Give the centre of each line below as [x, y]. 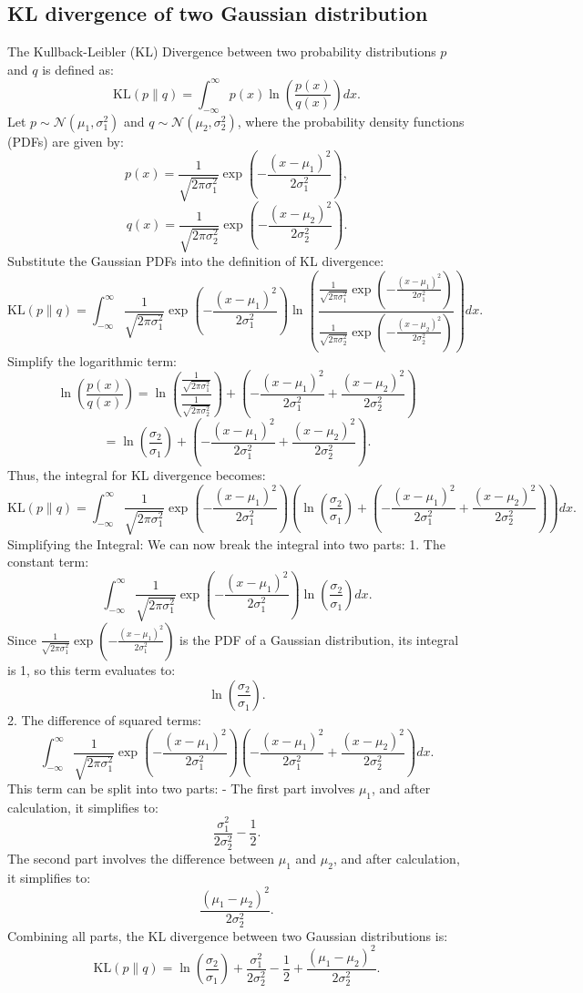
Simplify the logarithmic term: [92, 360]
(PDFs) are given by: [66, 141]
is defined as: [78, 69]
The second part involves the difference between [141, 858]
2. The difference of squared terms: [104, 719]
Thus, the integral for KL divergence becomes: [137, 475]
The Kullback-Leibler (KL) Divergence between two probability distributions [222, 51]
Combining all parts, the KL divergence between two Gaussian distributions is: [228, 935]
